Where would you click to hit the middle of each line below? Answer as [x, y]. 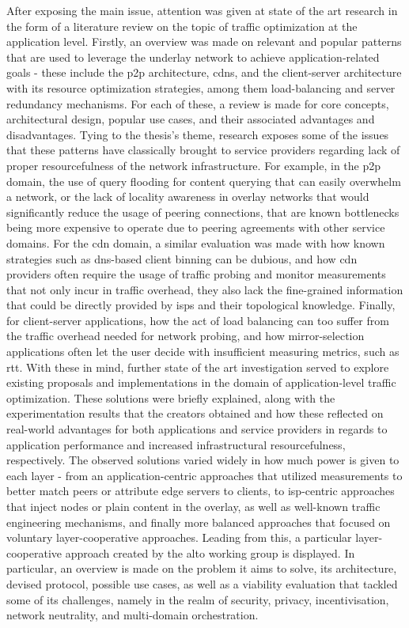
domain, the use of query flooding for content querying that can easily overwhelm [204, 181]
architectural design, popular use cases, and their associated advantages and [191, 119]
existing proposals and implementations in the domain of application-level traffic [201, 382]
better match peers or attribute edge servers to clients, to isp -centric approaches [201, 491]
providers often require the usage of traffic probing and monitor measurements [196, 274]
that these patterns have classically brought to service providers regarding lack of [203, 150]
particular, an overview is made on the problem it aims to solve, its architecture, [202, 568]
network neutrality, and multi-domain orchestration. [133, 615]
